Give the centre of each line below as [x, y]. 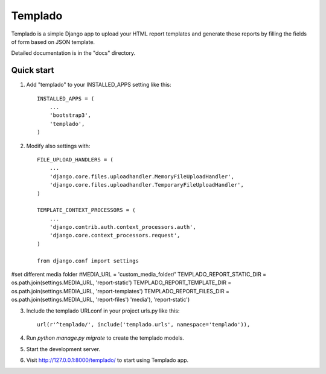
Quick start [33, 70]
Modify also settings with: [58, 146]
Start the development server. [63, 349]
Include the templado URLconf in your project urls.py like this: [103, 311]
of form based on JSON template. [53, 42]
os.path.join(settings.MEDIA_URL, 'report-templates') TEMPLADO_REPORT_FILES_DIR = [120, 291]
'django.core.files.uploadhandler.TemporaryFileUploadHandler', [146, 185]
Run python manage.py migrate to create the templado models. [105, 338]
